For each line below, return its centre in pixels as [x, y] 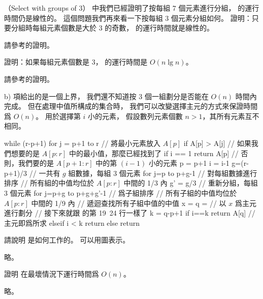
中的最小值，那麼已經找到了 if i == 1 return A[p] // [154, 153]
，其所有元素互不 [231, 116]
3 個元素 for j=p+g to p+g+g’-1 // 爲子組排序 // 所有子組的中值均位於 [121, 192]
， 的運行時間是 [121, 62]
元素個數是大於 [71, 28]
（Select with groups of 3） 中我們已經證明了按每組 [87, 8]
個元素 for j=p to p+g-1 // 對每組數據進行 [188, 173]
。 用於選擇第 [58, 116]
